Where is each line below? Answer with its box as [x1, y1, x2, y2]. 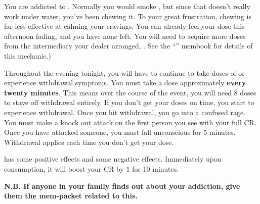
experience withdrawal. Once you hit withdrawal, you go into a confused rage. [4, 107, 246, 117]
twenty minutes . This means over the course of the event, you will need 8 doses [4, 87, 256, 97]
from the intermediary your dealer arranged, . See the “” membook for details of [4, 40, 253, 51]
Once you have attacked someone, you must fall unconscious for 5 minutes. [4, 127, 236, 137]
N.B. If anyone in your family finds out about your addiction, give [4, 180, 240, 191]
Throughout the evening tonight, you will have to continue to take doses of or [4, 67, 245, 78]
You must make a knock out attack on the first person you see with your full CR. [4, 117, 256, 127]
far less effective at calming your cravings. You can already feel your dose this [4, 21, 245, 31]
